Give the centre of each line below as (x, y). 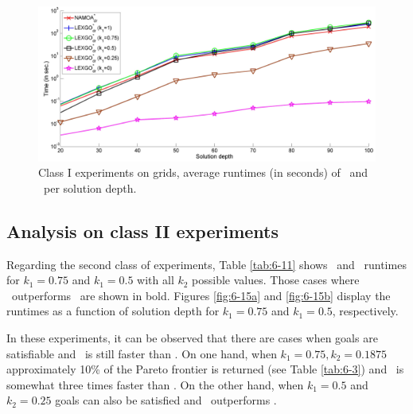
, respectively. (365, 311)
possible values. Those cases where (276, 280)
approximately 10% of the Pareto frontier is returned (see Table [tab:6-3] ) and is (205, 369)
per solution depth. (90, 187)
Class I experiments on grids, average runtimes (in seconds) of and (203, 172)
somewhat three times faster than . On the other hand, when (155, 384)
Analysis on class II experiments (142, 230)
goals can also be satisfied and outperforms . (166, 400)
